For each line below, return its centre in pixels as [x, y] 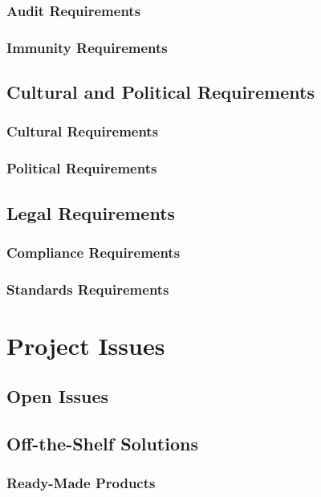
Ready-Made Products [81, 483]
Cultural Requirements [83, 131]
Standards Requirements [88, 289]
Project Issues [86, 345]
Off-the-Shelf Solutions [102, 444]
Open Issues [58, 396]
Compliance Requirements [93, 252]
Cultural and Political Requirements [160, 92]
